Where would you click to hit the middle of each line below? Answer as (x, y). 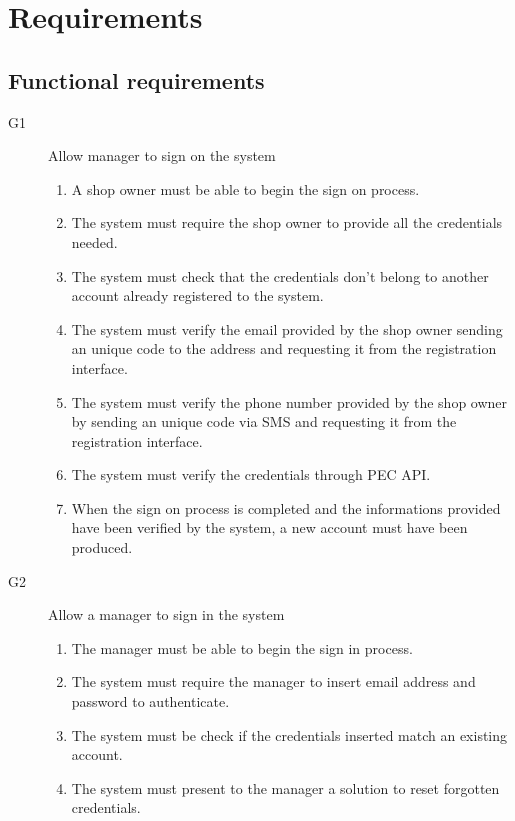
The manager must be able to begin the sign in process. (242, 647)
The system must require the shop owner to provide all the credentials (287, 222)
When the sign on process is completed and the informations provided (286, 507)
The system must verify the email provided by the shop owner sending (287, 328)
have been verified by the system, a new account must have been (269, 527)
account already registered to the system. (197, 295)
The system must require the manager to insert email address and (273, 681)
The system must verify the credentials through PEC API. (251, 474)
